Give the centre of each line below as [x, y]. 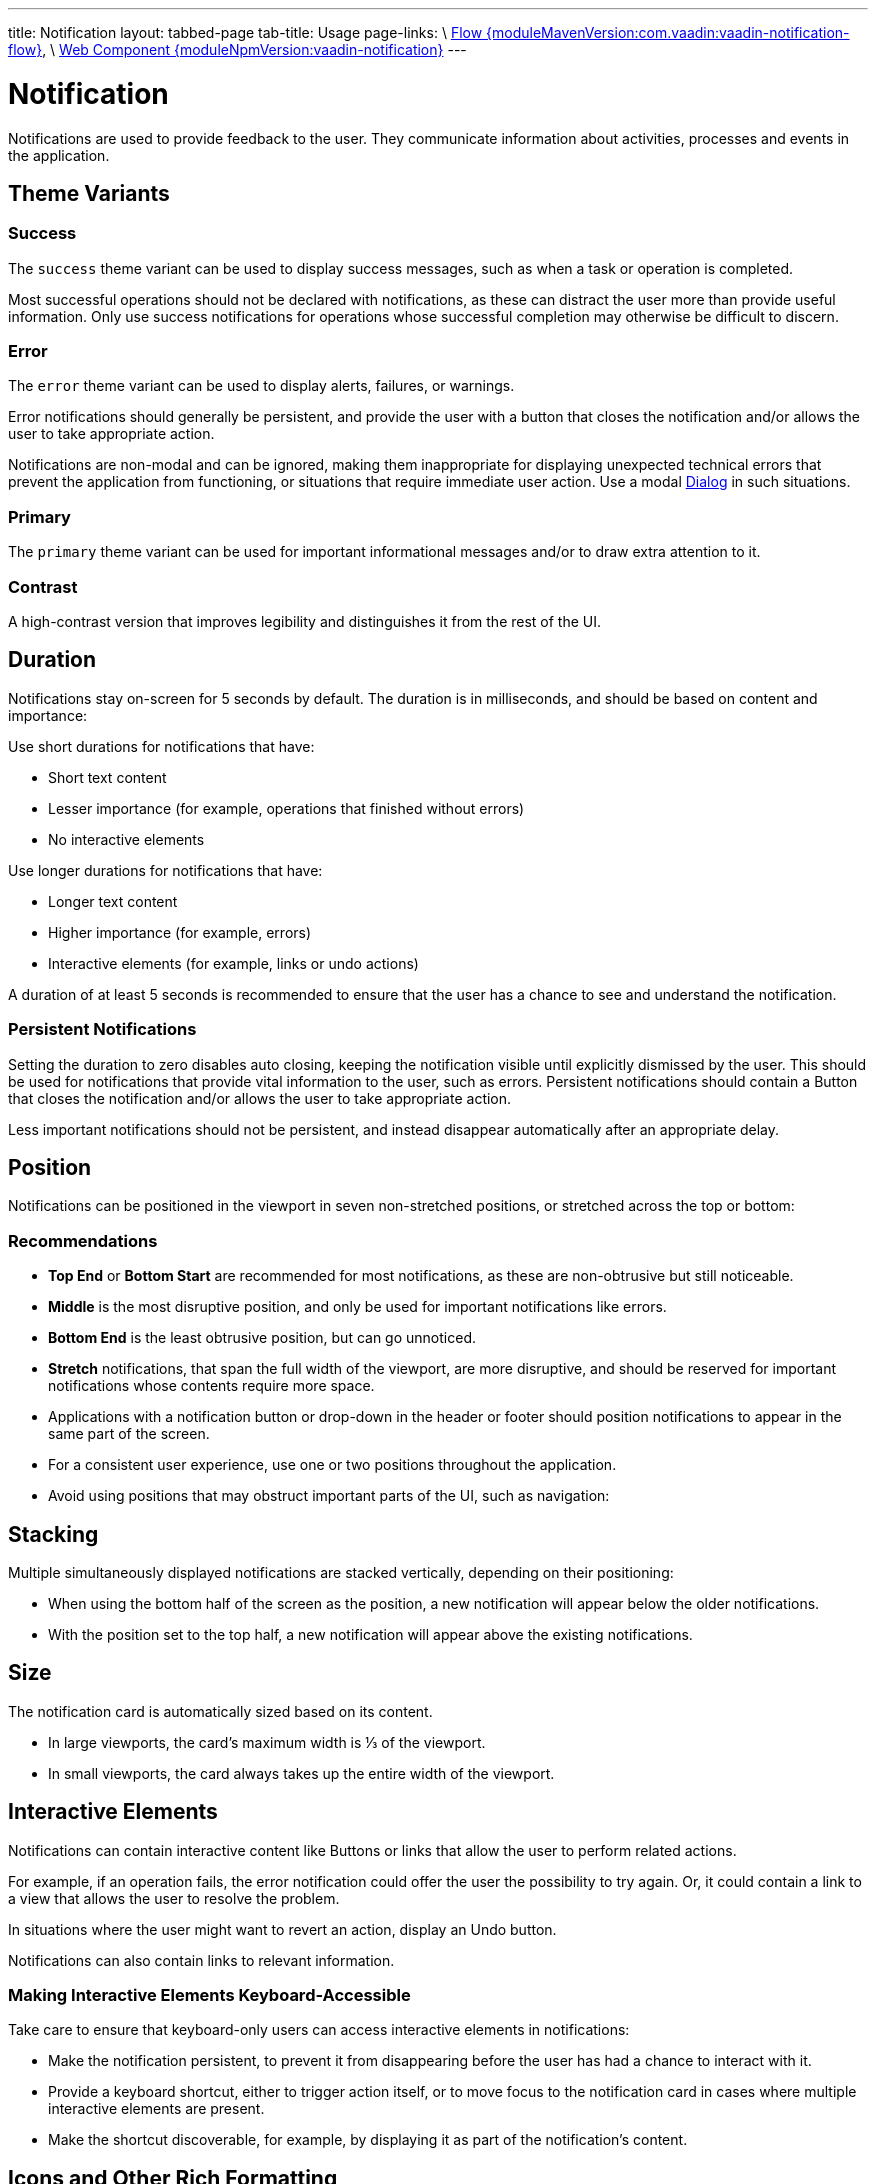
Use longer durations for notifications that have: [165, 870]
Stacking [53, 1534]
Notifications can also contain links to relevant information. [201, 1960]
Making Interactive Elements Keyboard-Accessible [209, 1995]
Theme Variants [89, 193]
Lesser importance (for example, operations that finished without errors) [286, 808]
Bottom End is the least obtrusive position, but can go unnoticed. [262, 1338]
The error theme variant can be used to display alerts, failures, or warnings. [261, 386]
